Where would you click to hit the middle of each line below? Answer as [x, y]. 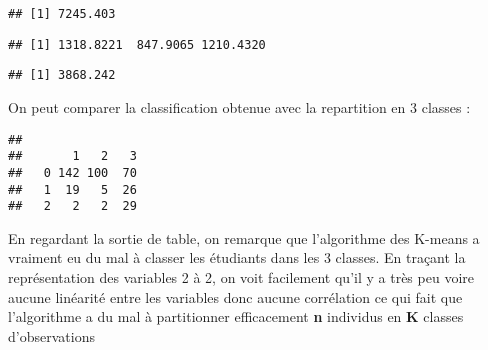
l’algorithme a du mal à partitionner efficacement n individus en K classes [236, 316]
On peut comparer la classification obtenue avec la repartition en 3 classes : [239, 106]
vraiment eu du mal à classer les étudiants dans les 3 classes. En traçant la [237, 257]
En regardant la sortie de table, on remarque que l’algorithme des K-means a [244, 237]
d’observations [51, 335]
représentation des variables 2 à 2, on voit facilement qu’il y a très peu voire [241, 277]
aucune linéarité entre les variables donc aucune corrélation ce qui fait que [235, 296]
